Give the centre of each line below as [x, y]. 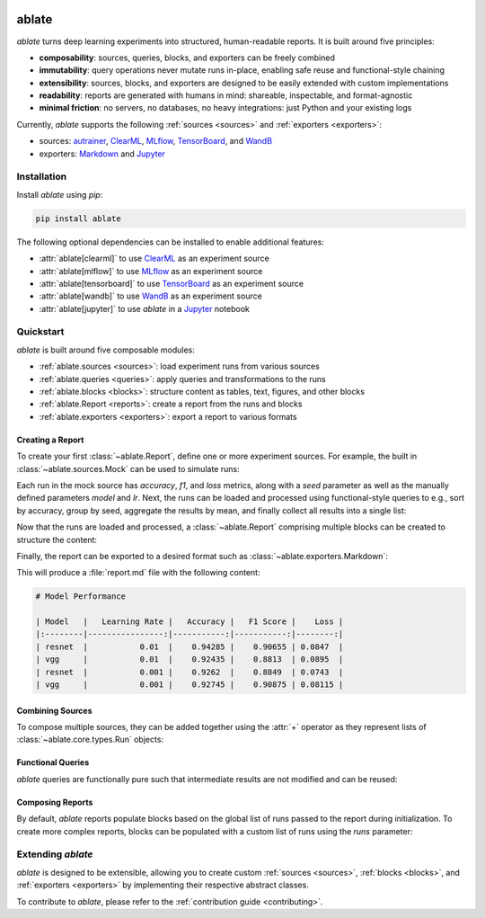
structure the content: [57, 539]
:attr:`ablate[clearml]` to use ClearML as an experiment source [154, 258]
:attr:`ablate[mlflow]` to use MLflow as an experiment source [151, 271]
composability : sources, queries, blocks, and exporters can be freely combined [187, 58]
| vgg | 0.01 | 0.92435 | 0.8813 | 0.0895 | [190, 660]
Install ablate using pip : [60, 194]
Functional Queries [53, 762]
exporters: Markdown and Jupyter [102, 154]
